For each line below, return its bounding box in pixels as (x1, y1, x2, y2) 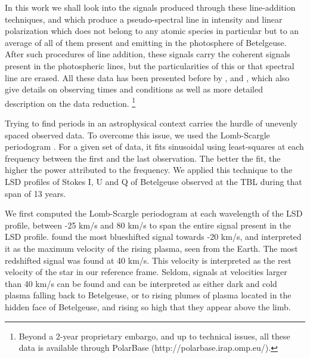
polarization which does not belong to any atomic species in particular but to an (5, 24, 299, 37)
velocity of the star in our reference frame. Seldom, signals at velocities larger (5, 266, 287, 278)
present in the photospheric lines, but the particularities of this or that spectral (5, 59, 294, 72)
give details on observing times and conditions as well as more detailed (5, 83, 263, 95)
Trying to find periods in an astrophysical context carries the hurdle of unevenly (5, 117, 297, 129)
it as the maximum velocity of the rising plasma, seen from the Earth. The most (5, 242, 298, 254)
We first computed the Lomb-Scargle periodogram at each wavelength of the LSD (5, 207, 303, 220)
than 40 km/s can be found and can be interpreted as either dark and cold (5, 277, 277, 289)
